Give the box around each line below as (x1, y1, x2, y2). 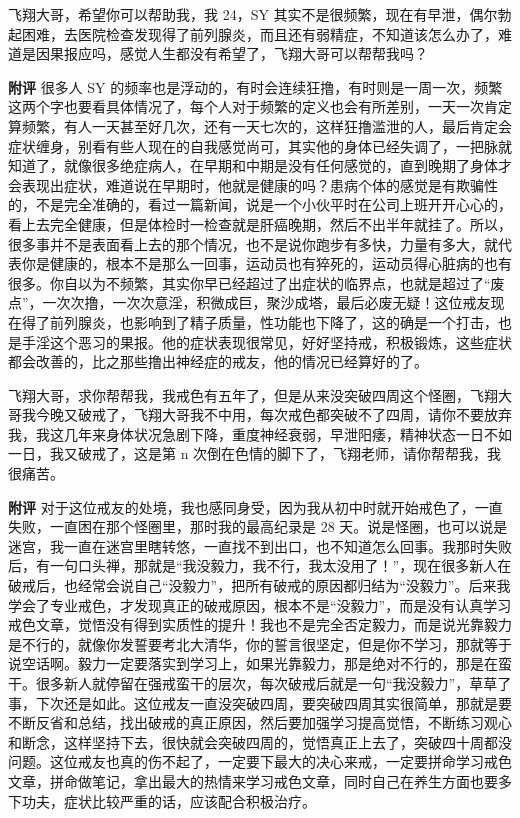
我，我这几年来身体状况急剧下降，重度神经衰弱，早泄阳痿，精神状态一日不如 (8, 423, 512, 444)
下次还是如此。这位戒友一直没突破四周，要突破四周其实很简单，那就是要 (35, 692, 512, 713)
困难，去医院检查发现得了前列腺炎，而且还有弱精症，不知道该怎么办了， (21, 23, 498, 44)
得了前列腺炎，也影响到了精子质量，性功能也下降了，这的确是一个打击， (21, 311, 498, 332)
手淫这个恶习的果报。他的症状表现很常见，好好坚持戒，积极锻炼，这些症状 (21, 331, 512, 352)
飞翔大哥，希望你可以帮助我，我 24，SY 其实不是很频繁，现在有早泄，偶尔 (8, 4, 498, 24)
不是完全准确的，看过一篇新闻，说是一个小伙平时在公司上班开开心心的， (35, 194, 512, 215)
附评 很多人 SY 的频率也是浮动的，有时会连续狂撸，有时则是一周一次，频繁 (8, 76, 503, 97)
